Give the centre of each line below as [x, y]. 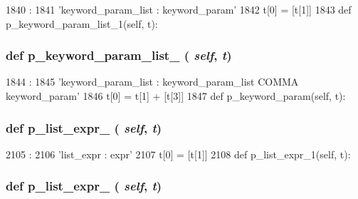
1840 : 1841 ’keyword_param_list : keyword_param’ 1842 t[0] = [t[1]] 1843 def [179, 9]
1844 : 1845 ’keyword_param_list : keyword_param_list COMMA [152, 82]
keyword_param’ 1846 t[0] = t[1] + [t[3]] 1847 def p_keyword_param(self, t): [176, 96]
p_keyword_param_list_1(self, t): [82, 23]
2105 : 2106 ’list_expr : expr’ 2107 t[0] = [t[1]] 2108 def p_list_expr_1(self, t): [178, 154]
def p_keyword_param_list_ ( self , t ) [119, 55]
